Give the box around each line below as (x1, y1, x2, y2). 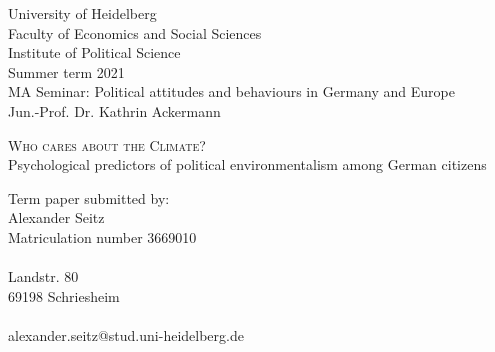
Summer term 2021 (8, 61, 125, 82)
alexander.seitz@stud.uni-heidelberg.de (8, 324, 244, 345)
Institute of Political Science (8, 42, 181, 63)
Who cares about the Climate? (8, 134, 206, 155)
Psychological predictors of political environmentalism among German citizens (8, 154, 487, 175)
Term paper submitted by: (8, 187, 170, 208)
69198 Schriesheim (8, 285, 120, 306)
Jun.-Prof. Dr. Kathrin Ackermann (8, 100, 221, 121)
